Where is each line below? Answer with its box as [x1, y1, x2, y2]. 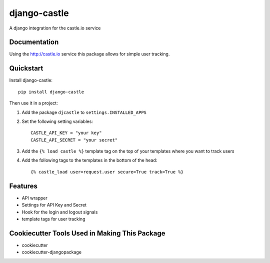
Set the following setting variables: [21, 118, 93, 124]
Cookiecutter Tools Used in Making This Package [9, 229, 165, 237]
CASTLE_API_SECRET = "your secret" [30, 137, 118, 142]
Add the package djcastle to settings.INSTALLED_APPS [21, 109, 147, 115]
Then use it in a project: [9, 100, 58, 106]
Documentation [9, 38, 59, 46]
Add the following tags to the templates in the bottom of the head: [21, 157, 157, 163]
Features [9, 181, 37, 190]
